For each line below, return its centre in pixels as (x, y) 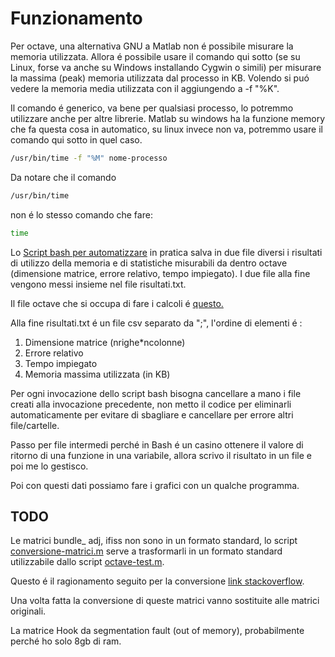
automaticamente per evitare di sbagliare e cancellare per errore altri (152, 414)
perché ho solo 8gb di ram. (66, 641)
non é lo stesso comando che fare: (81, 214)
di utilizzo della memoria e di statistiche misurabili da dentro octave (149, 263)
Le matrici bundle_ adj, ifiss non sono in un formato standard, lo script (154, 541)
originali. (28, 611)
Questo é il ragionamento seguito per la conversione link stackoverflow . (157, 581)
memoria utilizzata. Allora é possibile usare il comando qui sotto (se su (155, 56)
